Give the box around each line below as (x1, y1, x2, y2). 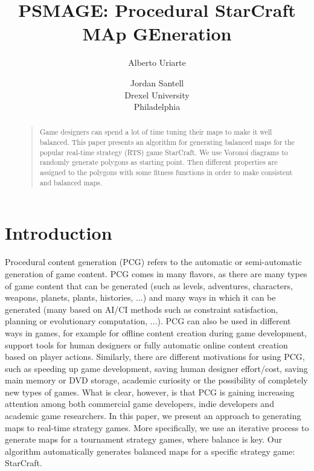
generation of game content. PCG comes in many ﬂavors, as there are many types (5, 267, 307, 280)
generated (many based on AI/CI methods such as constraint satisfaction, (5, 303, 278, 315)
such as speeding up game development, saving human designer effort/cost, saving (5, 362, 308, 374)
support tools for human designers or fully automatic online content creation (5, 338, 288, 351)
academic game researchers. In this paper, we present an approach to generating (5, 409, 301, 422)
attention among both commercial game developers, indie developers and (5, 397, 274, 410)
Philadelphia (133, 100, 181, 113)
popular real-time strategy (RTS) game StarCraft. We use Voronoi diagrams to (39, 147, 288, 157)
